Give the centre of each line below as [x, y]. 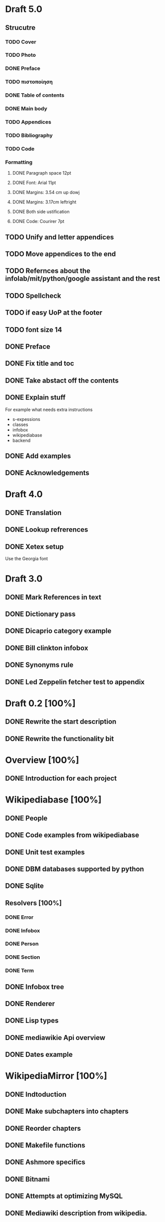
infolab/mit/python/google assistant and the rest [83, 279]
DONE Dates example [39, 1055]
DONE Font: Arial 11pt [34, 183]
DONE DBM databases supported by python [75, 869]
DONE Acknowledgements [47, 473]
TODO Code [20, 149]
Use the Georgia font [27, 559]
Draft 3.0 [24, 579]
